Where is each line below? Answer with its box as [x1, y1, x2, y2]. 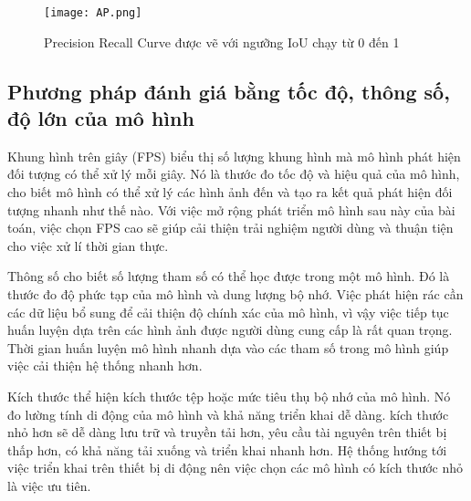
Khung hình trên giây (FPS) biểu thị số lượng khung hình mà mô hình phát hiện [7, 146, 461, 165]
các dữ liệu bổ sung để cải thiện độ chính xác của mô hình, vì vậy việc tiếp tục [7, 302, 449, 321]
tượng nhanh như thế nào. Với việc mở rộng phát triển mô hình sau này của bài [7, 200, 455, 219]
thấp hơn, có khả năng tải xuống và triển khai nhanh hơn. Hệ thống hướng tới [7, 440, 447, 459]
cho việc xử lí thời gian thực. [7, 235, 169, 255]
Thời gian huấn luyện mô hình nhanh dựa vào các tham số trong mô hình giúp [7, 338, 449, 357]
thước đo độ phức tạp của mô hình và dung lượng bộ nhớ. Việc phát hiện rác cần [7, 285, 464, 303]
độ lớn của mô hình [7, 104, 194, 132]
